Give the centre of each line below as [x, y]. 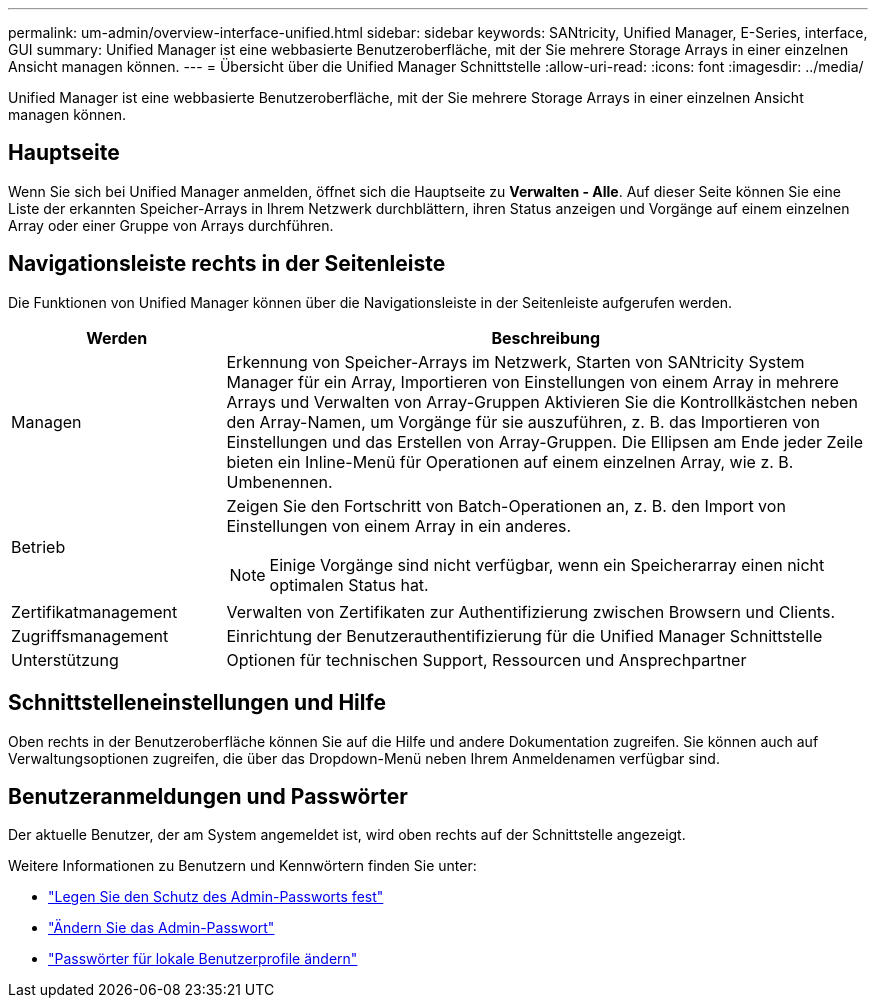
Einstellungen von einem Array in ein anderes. [399, 525]
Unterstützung [65, 659]
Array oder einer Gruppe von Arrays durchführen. [171, 225]
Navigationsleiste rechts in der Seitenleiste [227, 264]
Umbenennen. [279, 481]
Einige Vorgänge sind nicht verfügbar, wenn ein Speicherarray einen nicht [547, 564]
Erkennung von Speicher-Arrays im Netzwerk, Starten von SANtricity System [515, 361]
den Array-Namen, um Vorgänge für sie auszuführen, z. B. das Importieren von [523, 421]
